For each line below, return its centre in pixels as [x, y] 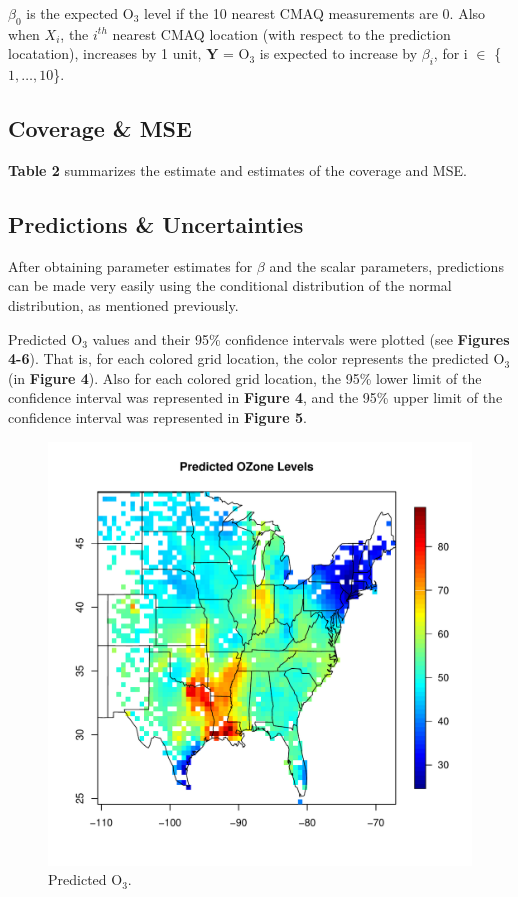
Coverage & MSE [100, 128]
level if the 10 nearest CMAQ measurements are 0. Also [315, 13]
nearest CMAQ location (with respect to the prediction [281, 33]
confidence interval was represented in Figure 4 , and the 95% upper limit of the [255, 397]
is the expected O [80, 13]
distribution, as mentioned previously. [123, 304]
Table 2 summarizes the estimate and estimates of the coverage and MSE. [237, 169]
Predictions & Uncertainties [156, 223]
